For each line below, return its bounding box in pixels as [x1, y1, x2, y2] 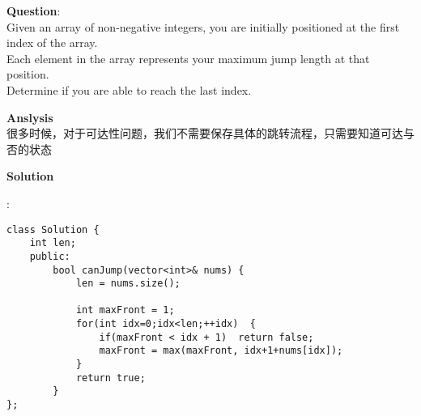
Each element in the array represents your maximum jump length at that [6, 49, 370, 66]
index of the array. [6, 34, 98, 51]
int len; [29, 237, 76, 249]
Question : [6, 2, 61, 19]
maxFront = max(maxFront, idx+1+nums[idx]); [99, 345, 343, 357]
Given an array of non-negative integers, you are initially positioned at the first [6, 18, 400, 35]
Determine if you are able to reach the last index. [6, 81, 252, 98]
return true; [75, 371, 146, 384]
